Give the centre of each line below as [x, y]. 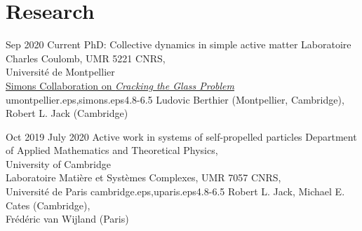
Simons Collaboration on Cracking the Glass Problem [120, 85]
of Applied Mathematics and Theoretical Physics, [112, 150]
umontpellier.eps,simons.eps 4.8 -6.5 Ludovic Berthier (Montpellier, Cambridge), [175, 99]
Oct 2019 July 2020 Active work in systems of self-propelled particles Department [181, 136]
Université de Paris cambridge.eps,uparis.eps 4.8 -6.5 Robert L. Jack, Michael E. [175, 191]
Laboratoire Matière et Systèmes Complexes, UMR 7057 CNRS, [143, 177]
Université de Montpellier [60, 72]
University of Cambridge [58, 163]
